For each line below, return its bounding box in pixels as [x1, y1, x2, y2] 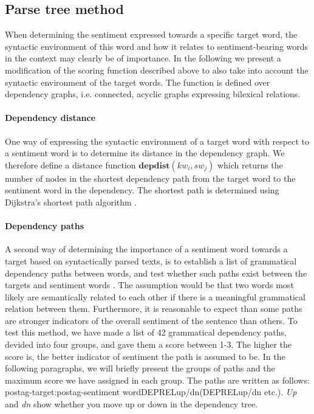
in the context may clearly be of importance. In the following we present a [5, 52, 281, 64]
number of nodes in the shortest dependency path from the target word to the [5, 171, 296, 184]
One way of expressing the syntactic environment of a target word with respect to [5, 134, 309, 147]
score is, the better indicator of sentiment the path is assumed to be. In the [5, 350, 285, 362]
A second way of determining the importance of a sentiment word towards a [5, 243, 288, 255]
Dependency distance [5, 111, 96, 124]
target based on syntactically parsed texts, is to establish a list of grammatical [5, 254, 297, 267]
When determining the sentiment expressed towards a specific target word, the [5, 28, 298, 41]
